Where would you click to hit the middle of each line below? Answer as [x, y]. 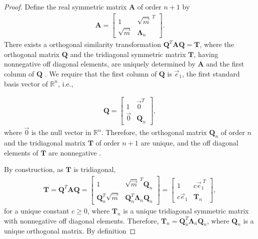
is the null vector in [61, 132]
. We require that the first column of [101, 73]
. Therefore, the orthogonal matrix [154, 132]
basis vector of [26, 83]
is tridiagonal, [95, 169]
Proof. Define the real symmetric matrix [65, 6]
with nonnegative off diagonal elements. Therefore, [81, 220]
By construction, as [34, 169]
